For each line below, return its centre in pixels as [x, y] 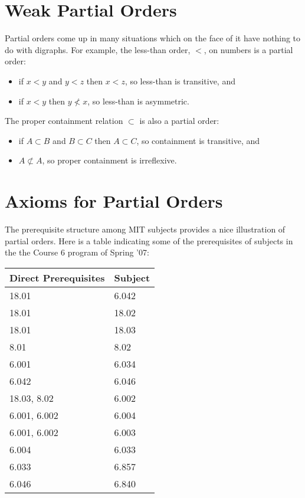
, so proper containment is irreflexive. [109, 160]
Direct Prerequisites [57, 277]
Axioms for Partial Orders [114, 201]
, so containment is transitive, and [198, 140]
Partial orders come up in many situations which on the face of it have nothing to [153, 38]
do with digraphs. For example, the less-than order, [98, 49]
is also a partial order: [179, 121]
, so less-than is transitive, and [180, 81]
